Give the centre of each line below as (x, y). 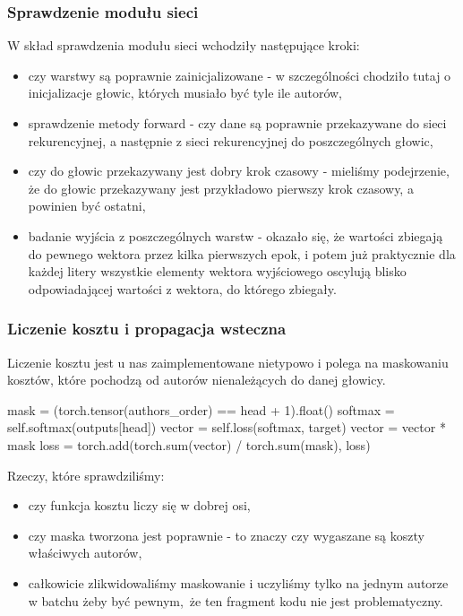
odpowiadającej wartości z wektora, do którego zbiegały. (182, 288)
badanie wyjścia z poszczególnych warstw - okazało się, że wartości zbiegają (236, 235)
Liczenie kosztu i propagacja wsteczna (147, 329)
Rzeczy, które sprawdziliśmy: (86, 475)
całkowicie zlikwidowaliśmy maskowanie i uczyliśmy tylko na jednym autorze (238, 582)
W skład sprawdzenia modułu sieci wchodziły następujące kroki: (184, 45)
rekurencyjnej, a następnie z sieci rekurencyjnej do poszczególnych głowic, (231, 140)
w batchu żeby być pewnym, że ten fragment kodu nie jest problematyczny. (236, 600)
